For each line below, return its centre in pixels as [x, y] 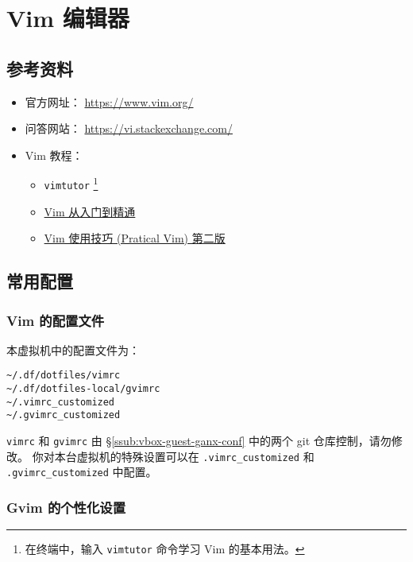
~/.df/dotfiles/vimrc [64, 376]
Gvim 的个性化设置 [66, 507]
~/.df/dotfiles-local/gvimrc [83, 389]
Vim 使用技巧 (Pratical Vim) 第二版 [135, 238]
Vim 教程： [54, 155]
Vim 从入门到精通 [90, 211]
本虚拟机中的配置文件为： [73, 349]
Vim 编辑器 [68, 18]
